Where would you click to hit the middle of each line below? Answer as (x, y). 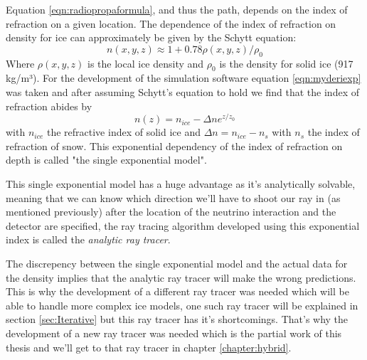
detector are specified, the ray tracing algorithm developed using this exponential (183, 225)
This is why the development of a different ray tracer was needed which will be (177, 291)
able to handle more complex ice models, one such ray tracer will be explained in (182, 305)
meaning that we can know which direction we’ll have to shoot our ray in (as (173, 197)
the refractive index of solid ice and (123, 132)
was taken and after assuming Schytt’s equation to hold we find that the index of (182, 91)
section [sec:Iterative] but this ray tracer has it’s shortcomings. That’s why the (177, 319)
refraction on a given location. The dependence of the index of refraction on (171, 23)
